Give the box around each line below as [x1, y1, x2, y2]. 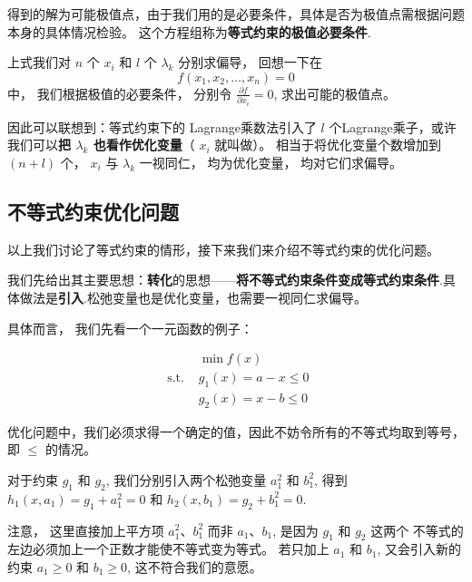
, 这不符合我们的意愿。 [127, 557, 262, 576]
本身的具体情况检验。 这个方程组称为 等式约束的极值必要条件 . [7, 22, 371, 41]
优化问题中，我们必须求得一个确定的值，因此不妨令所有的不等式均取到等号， [7, 422, 465, 441]
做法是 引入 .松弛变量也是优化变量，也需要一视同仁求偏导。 [19, 287, 367, 306]
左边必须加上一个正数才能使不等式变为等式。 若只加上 [7, 539, 329, 558]
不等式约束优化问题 [7, 197, 179, 225]
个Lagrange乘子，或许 [329, 117, 457, 136]
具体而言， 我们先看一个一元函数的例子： [7, 318, 253, 337]
